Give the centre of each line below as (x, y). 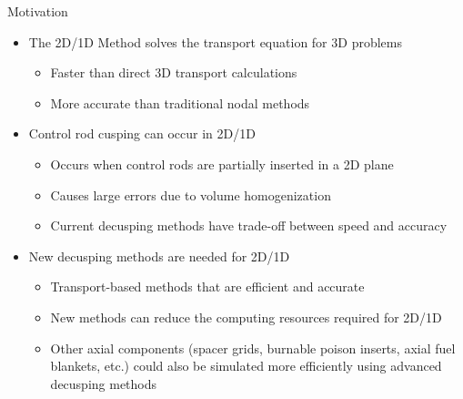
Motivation (38, 11)
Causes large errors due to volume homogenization (191, 194)
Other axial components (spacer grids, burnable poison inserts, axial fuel (253, 348)
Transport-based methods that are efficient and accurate (207, 286)
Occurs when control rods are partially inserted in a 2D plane (222, 164)
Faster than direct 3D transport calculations (174, 72)
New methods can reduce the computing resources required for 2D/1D (246, 317)
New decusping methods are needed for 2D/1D (159, 256)
